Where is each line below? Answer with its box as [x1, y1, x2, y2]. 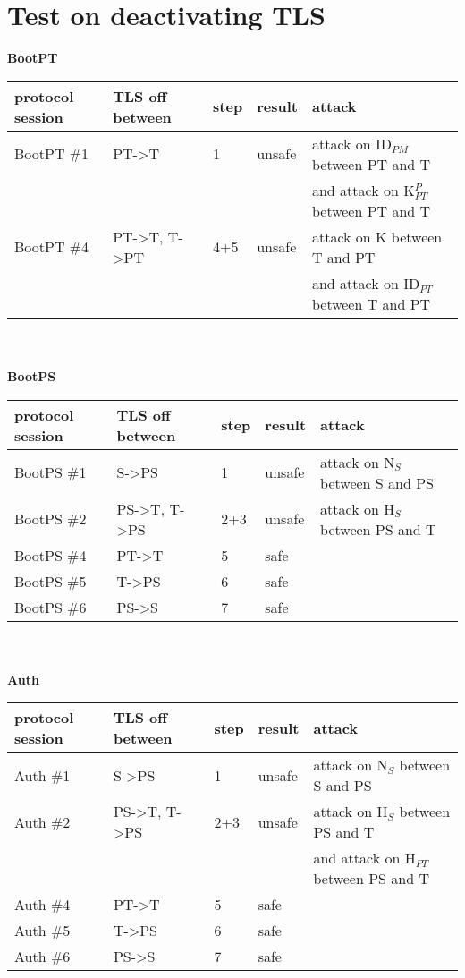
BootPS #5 [14, 570, 87, 591]
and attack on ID [311, 272, 420, 293]
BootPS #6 [14, 596, 87, 617]
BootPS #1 [14, 462, 87, 482]
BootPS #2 [14, 508, 87, 529]
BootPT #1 [14, 143, 89, 165]
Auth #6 [14, 946, 71, 967]
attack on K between [311, 225, 443, 247]
